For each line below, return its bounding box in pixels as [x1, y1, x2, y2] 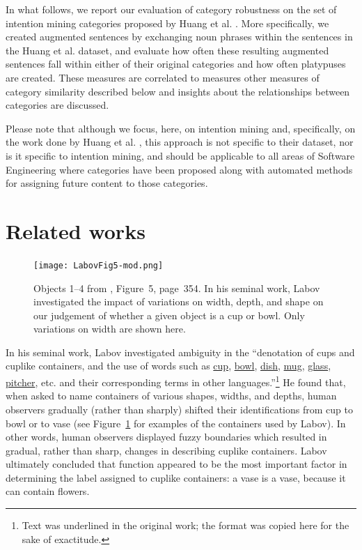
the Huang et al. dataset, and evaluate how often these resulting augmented [6, 43, 329, 57]
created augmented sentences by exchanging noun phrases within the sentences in [6, 29, 353, 44]
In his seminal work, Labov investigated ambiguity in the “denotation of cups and [6, 344, 355, 359]
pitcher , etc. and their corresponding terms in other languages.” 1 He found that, [6, 373, 346, 389]
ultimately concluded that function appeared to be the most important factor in [6, 457, 347, 471]
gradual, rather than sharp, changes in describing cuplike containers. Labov [6, 443, 327, 457]
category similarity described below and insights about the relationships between [6, 84, 350, 98]
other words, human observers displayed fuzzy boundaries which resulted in [6, 429, 327, 444]
